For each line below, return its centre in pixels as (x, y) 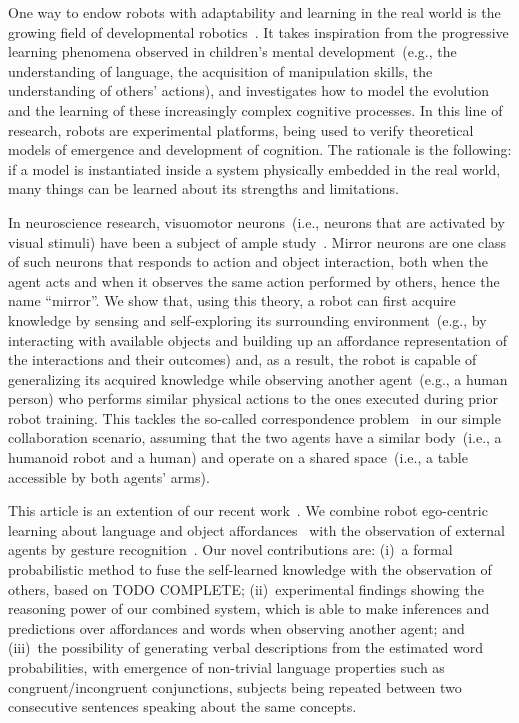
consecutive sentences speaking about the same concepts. (182, 706)
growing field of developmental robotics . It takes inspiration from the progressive (258, 31)
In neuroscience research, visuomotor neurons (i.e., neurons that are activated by (256, 221)
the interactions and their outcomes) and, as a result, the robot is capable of (242, 359)
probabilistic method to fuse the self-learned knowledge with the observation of (250, 569)
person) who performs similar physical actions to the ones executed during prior (253, 398)
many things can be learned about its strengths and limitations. (203, 188)
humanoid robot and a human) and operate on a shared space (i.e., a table (238, 457)
